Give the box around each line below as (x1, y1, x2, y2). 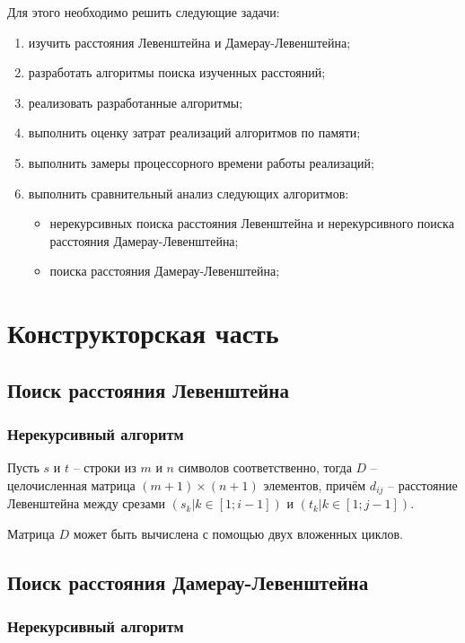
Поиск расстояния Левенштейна (7, 375, 289, 403)
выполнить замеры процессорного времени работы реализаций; (28, 153, 374, 172)
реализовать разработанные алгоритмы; (28, 92, 243, 111)
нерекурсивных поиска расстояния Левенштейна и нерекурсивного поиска (49, 214, 454, 233)
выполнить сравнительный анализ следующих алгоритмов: (28, 183, 349, 202)
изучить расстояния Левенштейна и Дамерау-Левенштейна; (28, 32, 351, 51)
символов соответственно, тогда (178, 458, 352, 477)
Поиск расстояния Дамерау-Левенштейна (7, 568, 369, 595)
